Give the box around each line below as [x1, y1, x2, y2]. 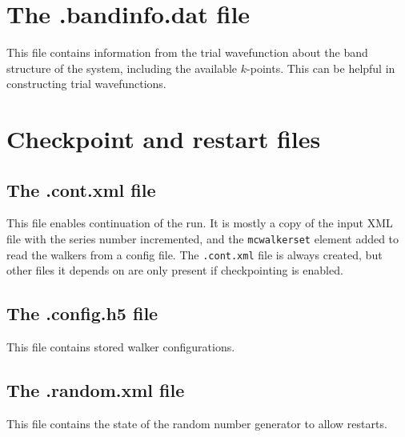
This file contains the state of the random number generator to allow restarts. [6, 415, 387, 431]
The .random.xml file [6, 378, 185, 403]
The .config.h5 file [6, 301, 158, 326]
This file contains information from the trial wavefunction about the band [6, 44, 368, 61]
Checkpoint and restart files [6, 122, 321, 155]
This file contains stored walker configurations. [6, 339, 235, 355]
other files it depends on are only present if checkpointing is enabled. [6, 262, 343, 279]
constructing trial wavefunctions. [6, 75, 166, 92]
